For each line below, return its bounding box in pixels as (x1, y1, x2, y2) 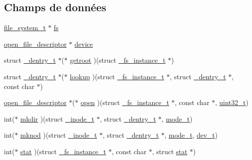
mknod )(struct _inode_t (20, 130, 97, 140)
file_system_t (4, 22, 46, 33)
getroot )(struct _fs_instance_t (70, 55, 166, 65)
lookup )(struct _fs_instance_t (70, 71, 164, 81)
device (74, 38, 93, 49)
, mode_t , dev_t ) (164, 130, 218, 140)
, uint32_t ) (215, 97, 249, 107)
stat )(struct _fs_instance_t (20, 146, 107, 156)
